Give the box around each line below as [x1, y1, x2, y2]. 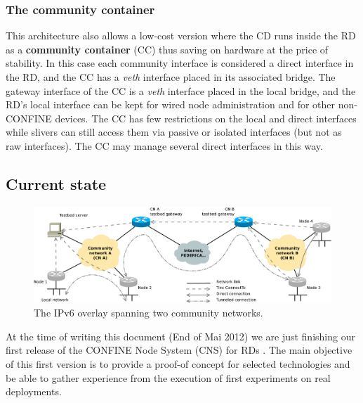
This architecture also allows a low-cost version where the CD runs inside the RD [6, 28, 356, 43]
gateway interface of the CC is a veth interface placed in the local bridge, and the [6, 83, 356, 98]
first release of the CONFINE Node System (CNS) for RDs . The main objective [6, 343, 352, 357]
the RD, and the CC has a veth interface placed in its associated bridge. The [6, 70, 336, 84]
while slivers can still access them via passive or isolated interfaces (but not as [6, 124, 342, 139]
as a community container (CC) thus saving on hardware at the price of [6, 41, 329, 56]
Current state [6, 172, 107, 194]
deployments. [6, 384, 62, 399]
